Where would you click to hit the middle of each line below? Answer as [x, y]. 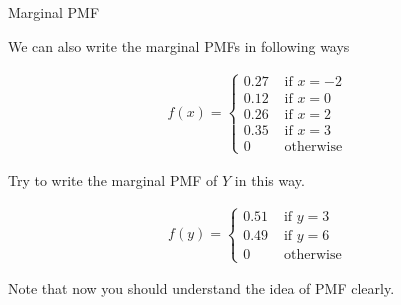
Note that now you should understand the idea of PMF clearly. [201, 288]
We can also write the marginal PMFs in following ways [179, 45]
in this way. [269, 179]
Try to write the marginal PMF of [113, 179]
